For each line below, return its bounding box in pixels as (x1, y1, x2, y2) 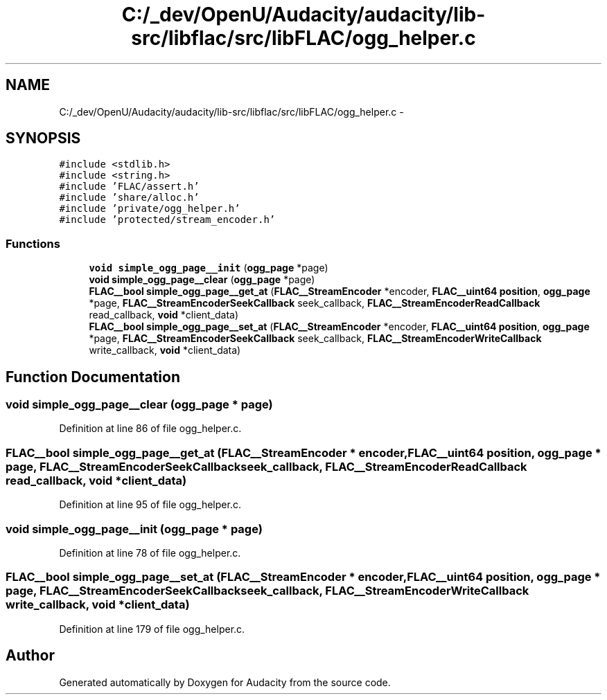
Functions (6, 236, 60, 251)
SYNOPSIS (6, 129, 81, 147)
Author (6, 647, 55, 665)
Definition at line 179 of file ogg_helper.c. (59, 622, 245, 635)
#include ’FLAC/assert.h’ (59, 181, 200, 192)
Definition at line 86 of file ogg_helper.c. (59, 422, 242, 435)
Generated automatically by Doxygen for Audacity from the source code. (59, 676, 391, 688)
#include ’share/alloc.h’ (59, 192, 200, 204)
